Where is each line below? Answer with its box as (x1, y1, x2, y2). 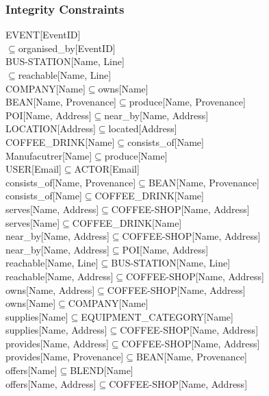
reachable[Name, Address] (5, 269, 114, 283)
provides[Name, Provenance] (5, 349, 124, 364)
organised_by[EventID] (18, 40, 116, 55)
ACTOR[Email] (74, 162, 140, 176)
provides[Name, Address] (5, 336, 109, 350)
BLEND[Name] (70, 363, 133, 378)
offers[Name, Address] (5, 376, 97, 391)
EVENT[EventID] (5, 27, 81, 42)
